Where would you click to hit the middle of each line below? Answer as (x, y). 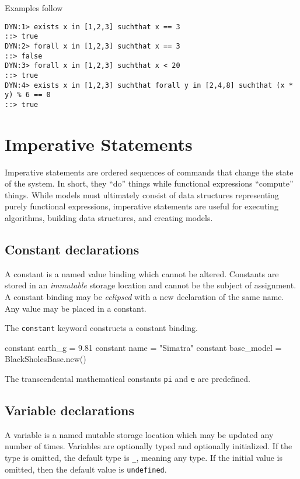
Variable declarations (70, 410)
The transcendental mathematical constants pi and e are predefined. (128, 379)
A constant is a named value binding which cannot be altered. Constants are (142, 273)
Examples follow (34, 8)
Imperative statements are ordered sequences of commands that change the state (149, 172)
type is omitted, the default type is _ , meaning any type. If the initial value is (144, 458)
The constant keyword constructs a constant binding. (101, 328)
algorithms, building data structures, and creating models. (109, 218)
